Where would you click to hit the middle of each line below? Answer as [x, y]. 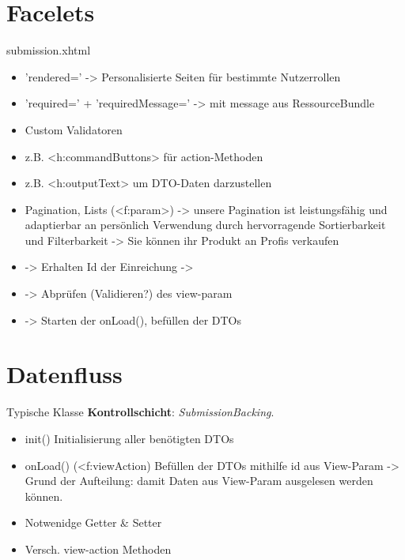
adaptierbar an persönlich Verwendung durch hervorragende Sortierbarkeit [205, 225]
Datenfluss [64, 374]
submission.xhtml [49, 50]
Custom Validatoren [74, 129]
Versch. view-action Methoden [98, 549]
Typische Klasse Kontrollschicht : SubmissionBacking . [140, 412]
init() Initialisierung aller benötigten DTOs [129, 438]
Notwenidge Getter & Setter [93, 522]
